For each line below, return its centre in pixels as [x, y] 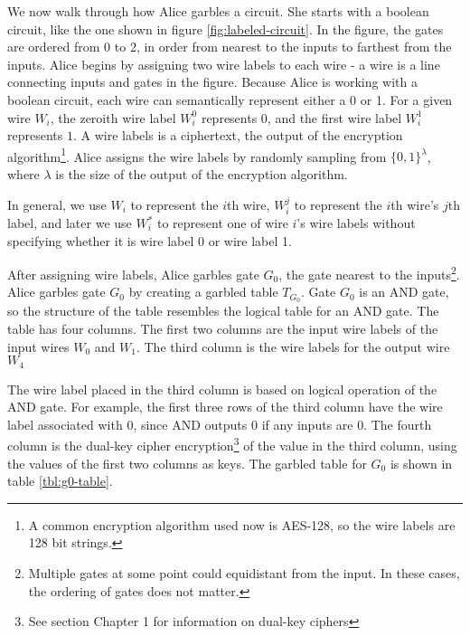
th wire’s [415, 204]
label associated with [65, 424]
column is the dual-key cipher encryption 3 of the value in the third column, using [232, 444]
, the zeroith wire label [113, 117]
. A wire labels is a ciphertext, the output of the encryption [238, 135]
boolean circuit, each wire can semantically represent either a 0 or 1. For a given [230, 99]
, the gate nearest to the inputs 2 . [369, 273]
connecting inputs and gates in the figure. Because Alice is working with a [213, 82]
